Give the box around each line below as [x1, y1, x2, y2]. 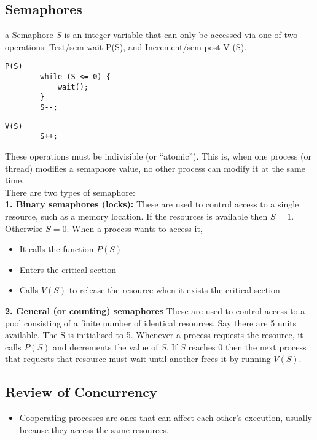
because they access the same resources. [19, 423, 169, 436]
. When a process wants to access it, [66, 222, 203, 234]
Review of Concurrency [5, 382, 157, 401]
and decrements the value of [52, 340, 158, 353]
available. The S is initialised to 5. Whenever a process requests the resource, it [5, 328, 303, 341]
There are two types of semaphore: [5, 185, 135, 198]
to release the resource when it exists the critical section [69, 284, 280, 296]
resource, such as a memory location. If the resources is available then [5, 209, 268, 222]
